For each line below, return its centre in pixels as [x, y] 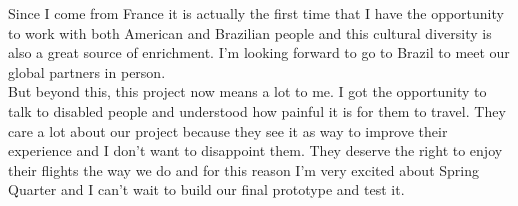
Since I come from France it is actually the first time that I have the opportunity [256, 13]
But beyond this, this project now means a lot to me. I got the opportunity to [247, 91]
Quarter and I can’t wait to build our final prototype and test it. [206, 189]
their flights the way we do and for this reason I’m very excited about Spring [243, 169]
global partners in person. [87, 71]
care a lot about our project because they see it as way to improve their [228, 130]
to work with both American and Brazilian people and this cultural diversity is [250, 32]
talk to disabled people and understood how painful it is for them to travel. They [257, 110]
